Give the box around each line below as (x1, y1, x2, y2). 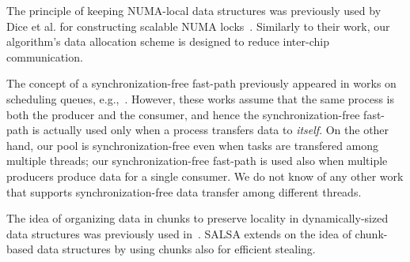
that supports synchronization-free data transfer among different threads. (6, 183, 362, 200)
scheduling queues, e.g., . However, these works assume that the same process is (6, 90, 395, 107)
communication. (6, 48, 83, 65)
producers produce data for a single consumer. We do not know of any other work (6, 167, 404, 184)
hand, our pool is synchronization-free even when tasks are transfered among (6, 137, 379, 153)
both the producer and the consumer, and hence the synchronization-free (6, 106, 360, 122)
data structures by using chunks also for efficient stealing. (36, 241, 316, 257)
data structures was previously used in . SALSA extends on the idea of (6, 225, 351, 241)
